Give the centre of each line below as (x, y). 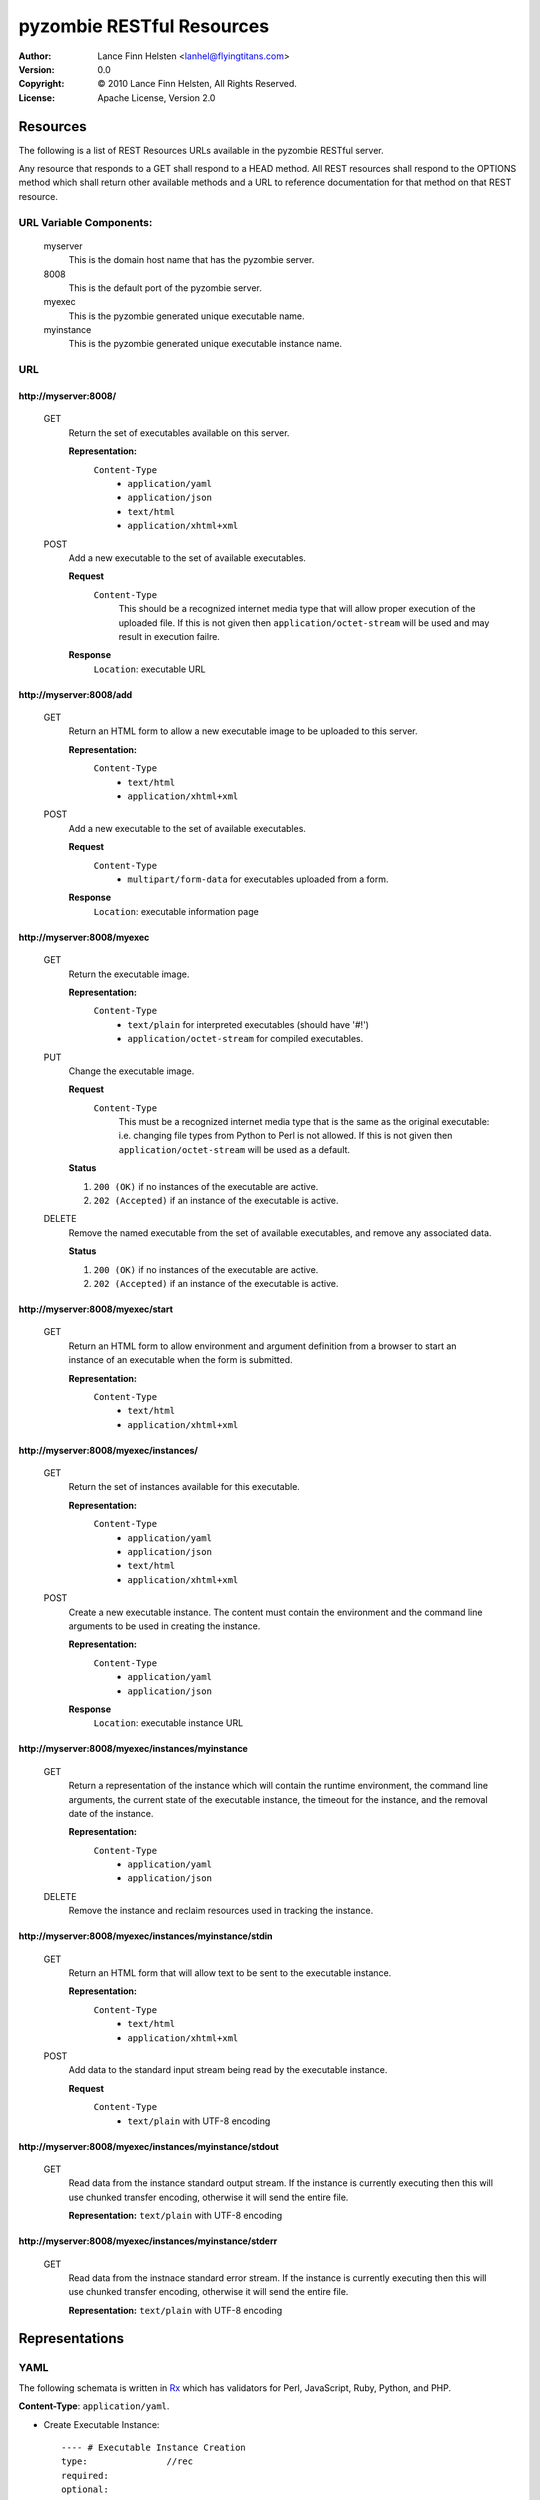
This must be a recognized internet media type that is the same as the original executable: (304, 1122)
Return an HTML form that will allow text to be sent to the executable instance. (230, 1973)
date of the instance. (111, 1813)
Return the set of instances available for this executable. (184, 1487)
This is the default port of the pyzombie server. (165, 287)
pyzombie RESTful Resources (144, 26)
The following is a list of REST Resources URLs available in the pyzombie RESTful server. (201, 150)
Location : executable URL (149, 669)
